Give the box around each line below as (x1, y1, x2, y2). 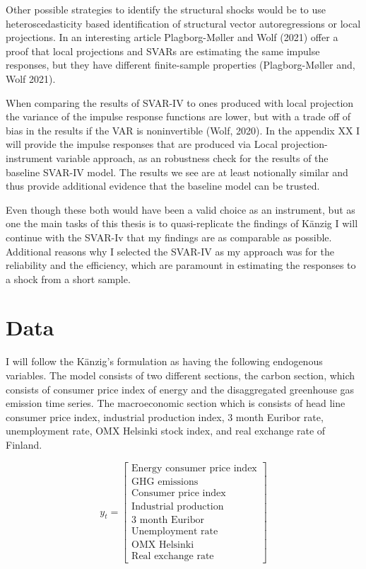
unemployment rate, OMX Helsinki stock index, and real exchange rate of (6, 423, 326, 438)
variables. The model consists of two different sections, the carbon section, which (6, 368, 355, 382)
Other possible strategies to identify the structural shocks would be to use (6, 2, 326, 16)
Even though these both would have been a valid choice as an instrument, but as (6, 202, 355, 217)
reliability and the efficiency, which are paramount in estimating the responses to (6, 258, 356, 272)
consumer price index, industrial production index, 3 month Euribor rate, (6, 409, 324, 424)
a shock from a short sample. (6, 271, 131, 286)
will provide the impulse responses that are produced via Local (6, 137, 278, 151)
